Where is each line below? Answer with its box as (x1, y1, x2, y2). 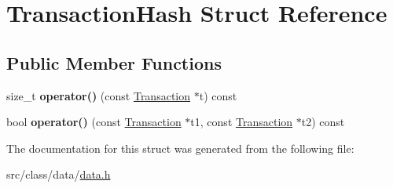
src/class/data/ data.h (6, 166, 111, 183)
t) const (199, 87, 237, 103)
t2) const (301, 114, 345, 130)
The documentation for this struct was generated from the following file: (6, 139, 354, 156)
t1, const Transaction (190, 114, 293, 130)
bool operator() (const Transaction (6, 114, 182, 130)
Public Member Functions (6, 50, 222, 74)
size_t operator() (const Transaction (6, 87, 191, 103)
